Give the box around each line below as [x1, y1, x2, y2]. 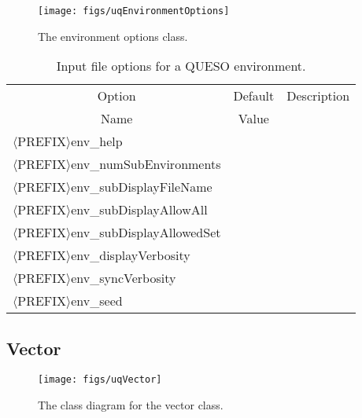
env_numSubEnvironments [71, 155, 221, 174]
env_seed [71, 291, 123, 310]
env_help [71, 132, 123, 151]
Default [233, 86, 275, 105]
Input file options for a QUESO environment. [56, 57, 306, 75]
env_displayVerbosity [71, 246, 190, 265]
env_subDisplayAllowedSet [71, 223, 221, 242]
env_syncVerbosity [71, 269, 176, 288]
